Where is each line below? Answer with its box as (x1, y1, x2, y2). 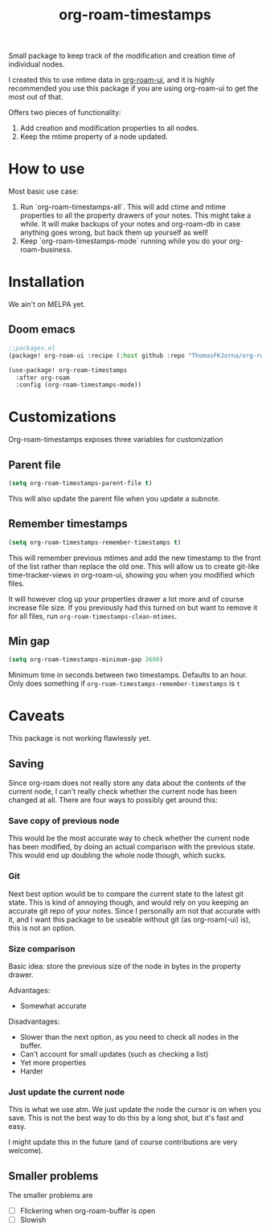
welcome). (8, 1146, 43, 1155)
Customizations (8, 408, 117, 427)
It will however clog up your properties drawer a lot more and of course (8, 594, 244, 603)
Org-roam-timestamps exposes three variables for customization (8, 435, 223, 444)
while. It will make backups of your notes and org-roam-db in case (19, 219, 241, 229)
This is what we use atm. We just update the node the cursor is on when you (8, 1105, 261, 1114)
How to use (8, 160, 85, 178)
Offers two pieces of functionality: (8, 108, 122, 117)
